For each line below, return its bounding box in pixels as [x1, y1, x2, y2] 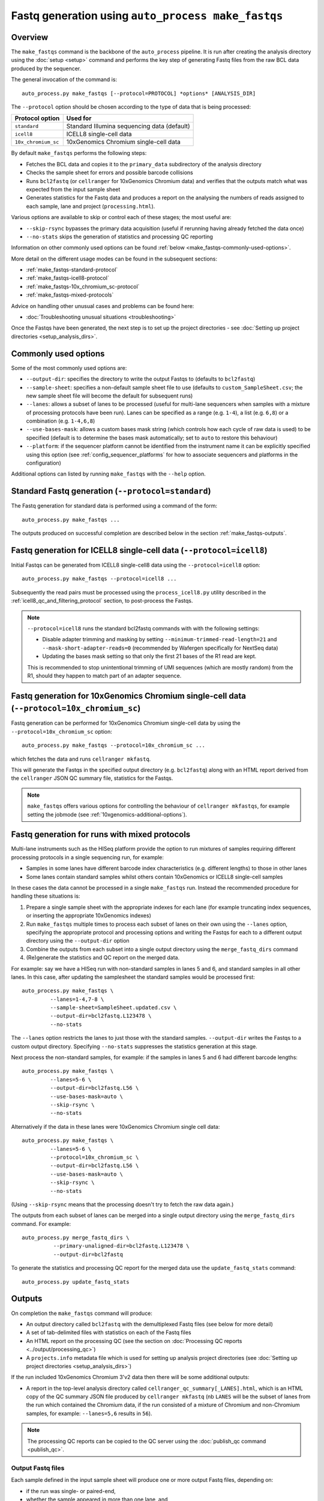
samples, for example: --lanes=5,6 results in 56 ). [26, 1410, 152, 1417]
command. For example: [11, 1220, 71, 1227]
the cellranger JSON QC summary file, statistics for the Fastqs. [11, 775, 173, 782]
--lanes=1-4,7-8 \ [50, 995, 104, 1003]
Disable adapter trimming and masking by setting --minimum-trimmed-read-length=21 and [42, 636, 277, 643]
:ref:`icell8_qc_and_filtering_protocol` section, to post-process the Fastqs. [11, 597, 193, 605]
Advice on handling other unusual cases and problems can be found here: [11, 302, 194, 309]
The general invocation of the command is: [11, 76, 117, 83]
